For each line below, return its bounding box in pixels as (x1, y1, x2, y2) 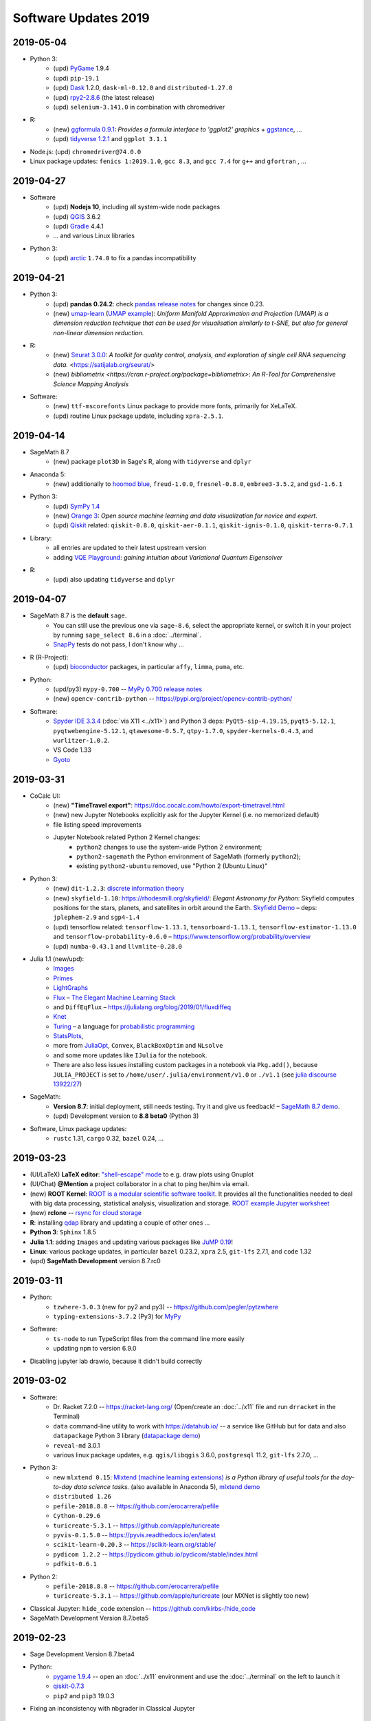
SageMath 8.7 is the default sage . (30, 611, 127, 620)
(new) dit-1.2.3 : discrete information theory (53, 885, 185, 893)
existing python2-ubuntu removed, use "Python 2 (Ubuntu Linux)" (76, 862, 268, 870)
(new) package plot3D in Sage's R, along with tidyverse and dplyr (53, 458, 252, 466)
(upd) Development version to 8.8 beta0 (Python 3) (53, 1112, 199, 1120)
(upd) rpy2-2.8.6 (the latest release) (53, 93, 155, 101)
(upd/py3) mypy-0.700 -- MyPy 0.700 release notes (53, 685, 203, 693)
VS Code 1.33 (53, 746, 92, 754)
